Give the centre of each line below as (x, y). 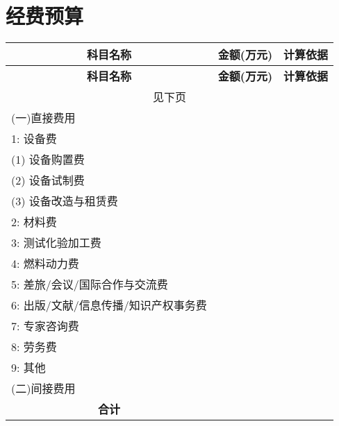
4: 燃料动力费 (45, 264)
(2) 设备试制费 (48, 180)
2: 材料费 (34, 222)
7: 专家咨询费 (45, 326)
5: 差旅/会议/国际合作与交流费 (90, 284)
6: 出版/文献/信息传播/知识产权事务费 (109, 305)
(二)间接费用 (43, 389)
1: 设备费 (34, 139)
